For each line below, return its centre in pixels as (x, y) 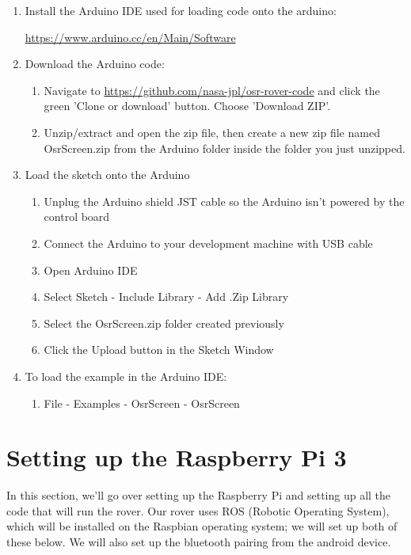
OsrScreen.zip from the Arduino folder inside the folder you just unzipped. (225, 148)
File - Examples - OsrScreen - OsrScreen (142, 403)
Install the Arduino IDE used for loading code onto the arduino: (181, 10)
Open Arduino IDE (91, 270)
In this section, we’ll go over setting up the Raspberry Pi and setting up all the (199, 495)
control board (77, 217)
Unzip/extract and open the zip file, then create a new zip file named (212, 132)
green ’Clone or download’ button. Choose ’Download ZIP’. (187, 106)
